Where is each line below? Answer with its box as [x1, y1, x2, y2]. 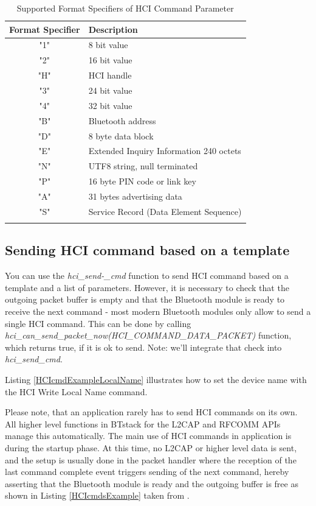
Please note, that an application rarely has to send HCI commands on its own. [5, 406, 298, 418]
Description [88, 23, 138, 35]
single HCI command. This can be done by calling [5, 317, 191, 329]
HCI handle [88, 69, 132, 82]
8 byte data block [88, 129, 154, 142]
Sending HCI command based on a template [5, 241, 290, 259]
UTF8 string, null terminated [88, 160, 198, 172]
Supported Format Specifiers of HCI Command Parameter [16, 2, 234, 14]
